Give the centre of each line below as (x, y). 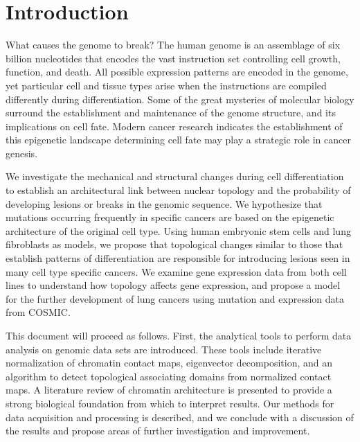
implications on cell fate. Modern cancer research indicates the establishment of (174, 126)
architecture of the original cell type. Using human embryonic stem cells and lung (178, 230)
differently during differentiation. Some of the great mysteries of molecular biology (180, 99)
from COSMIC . (38, 312)
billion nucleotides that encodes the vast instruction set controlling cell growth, (173, 58)
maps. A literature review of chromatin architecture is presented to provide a (169, 390)
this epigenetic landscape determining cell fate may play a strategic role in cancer (178, 140)
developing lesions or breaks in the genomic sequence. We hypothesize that (164, 203)
